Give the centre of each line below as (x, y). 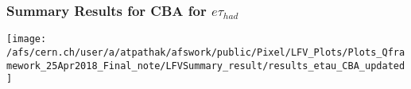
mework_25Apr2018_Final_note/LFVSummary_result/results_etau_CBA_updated (206, 66)
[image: (27, 39)
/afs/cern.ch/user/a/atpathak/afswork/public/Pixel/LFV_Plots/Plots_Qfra (206, 52)
